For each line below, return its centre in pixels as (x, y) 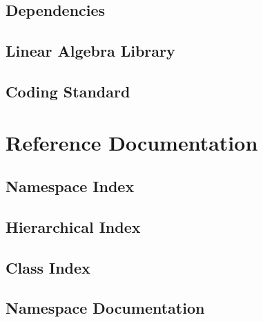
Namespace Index (70, 186)
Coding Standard (68, 91)
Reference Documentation (132, 142)
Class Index (48, 267)
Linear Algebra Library (90, 51)
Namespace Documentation (105, 308)
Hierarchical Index (73, 226)
